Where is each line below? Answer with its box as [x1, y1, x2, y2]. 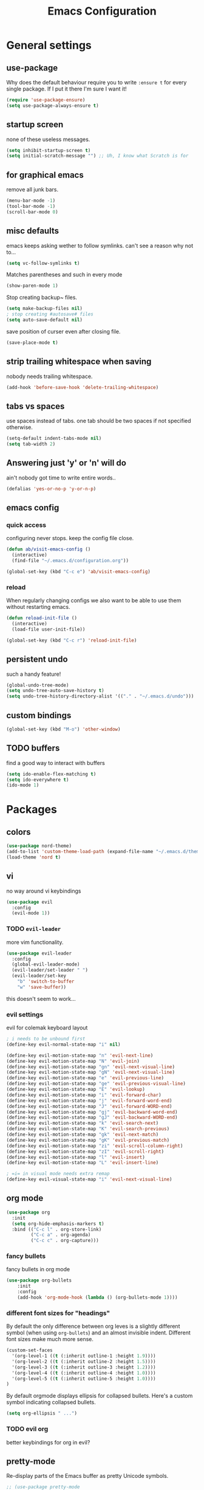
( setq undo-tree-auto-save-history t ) [6, 688, 104, 694]
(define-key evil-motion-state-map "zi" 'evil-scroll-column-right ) [6, 1142, 183, 1149]
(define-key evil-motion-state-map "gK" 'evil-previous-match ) [6, 1137, 170, 1143]
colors [6, 826, 32, 837]
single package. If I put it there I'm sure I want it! [6, 85, 127, 92]
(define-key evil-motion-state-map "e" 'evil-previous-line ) [6, 1075, 165, 1081]
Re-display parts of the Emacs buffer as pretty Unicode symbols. [6, 1472, 169, 1480]
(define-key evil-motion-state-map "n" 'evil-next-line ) [6, 1052, 154, 1059]
